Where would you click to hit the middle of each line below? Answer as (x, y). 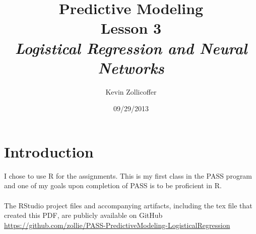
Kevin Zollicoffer (131, 91)
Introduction (49, 151)
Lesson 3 (131, 28)
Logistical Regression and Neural (131, 48)
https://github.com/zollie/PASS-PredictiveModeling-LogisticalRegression (117, 225)
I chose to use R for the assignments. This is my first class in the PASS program (128, 175)
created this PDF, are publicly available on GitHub (83, 215)
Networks (131, 67)
